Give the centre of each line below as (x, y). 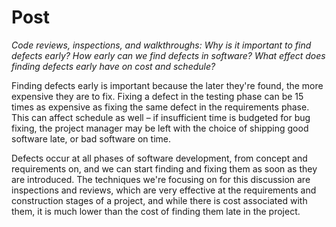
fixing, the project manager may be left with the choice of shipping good (160, 128)
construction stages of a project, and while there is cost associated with (159, 200)
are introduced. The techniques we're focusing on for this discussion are (161, 179)
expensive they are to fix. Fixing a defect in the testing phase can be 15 (157, 96)
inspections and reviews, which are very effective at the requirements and (164, 190)
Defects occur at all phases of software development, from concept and (159, 158)
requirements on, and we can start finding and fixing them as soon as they (164, 168)
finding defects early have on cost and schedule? (113, 66)
